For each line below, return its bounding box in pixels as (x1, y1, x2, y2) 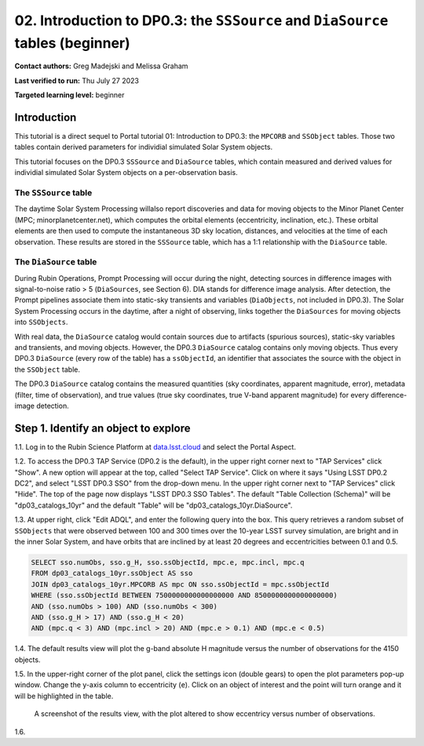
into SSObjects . (14, 318, 68, 327)
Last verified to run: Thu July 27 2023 (14, 75, 139, 86)
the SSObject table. (14, 365, 81, 374)
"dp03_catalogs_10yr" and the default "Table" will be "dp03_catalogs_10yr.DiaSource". (14, 500, 293, 510)
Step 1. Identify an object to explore (14, 421, 191, 435)
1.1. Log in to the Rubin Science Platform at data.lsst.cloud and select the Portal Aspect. (14, 442, 296, 451)
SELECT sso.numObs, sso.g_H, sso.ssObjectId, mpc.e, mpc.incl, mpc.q (31, 558, 305, 566)
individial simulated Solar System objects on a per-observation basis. (14, 168, 239, 177)
